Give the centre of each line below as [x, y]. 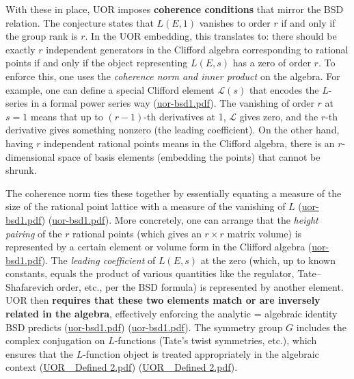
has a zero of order [272, 63]
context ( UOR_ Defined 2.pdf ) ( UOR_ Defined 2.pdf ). [122, 367]
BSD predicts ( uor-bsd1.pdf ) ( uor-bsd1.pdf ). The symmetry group [144, 327]
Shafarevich [30, 286]
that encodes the [284, 89]
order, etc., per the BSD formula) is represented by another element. [200, 286]
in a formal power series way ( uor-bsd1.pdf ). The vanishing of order [173, 103]
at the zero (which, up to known [268, 260]
